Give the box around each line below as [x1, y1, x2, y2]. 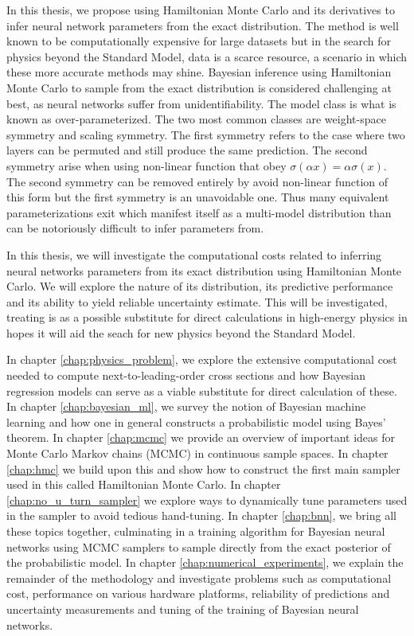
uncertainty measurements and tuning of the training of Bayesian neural [6, 600, 359, 617]
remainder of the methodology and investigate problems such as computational [6, 569, 392, 586]
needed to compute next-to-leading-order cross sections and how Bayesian [6, 367, 365, 384]
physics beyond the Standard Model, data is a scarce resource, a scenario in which [6, 48, 408, 64]
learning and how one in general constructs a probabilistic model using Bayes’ [6, 413, 386, 430]
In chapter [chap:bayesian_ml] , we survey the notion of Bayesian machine [6, 398, 366, 415]
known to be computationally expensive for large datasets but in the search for [6, 33, 392, 49]
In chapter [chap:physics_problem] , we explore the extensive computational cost [6, 351, 397, 368]
